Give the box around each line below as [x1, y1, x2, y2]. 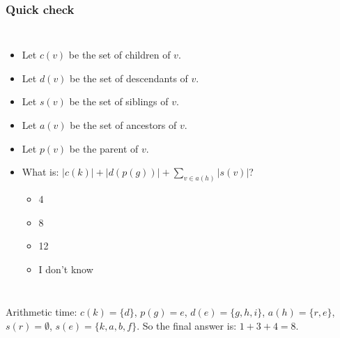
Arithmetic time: [6, 305, 77, 319]
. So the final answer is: [137, 318, 237, 333]
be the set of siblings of [69, 94, 169, 109]
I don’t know [38, 261, 93, 276]
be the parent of [69, 141, 139, 155]
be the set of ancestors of [70, 118, 177, 132]
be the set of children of [68, 47, 171, 62]
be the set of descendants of [70, 70, 188, 85]
